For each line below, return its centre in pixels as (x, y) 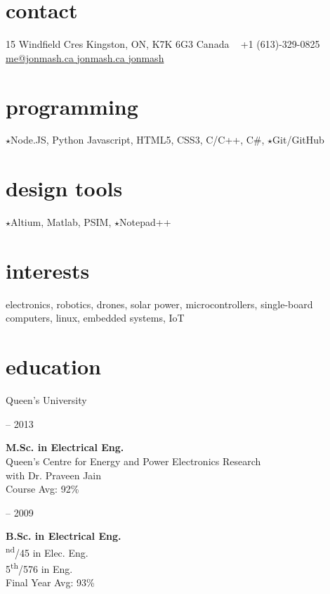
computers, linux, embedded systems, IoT (95, 318)
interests (48, 270)
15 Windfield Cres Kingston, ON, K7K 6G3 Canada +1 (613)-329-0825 (163, 44)
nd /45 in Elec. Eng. (47, 551)
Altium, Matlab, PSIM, (61, 222)
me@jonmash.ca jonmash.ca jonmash (85, 57)
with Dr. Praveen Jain (54, 475)
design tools (64, 188)
